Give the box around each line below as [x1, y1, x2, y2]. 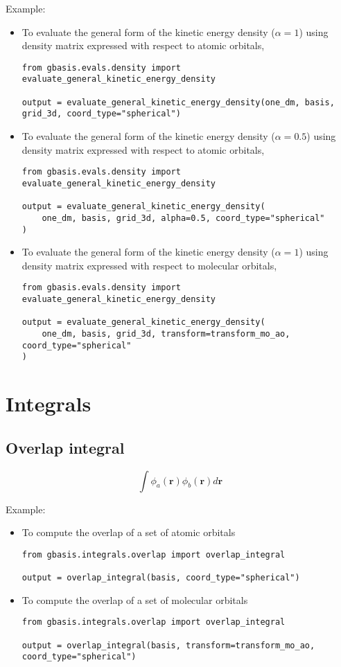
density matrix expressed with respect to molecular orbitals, [21, 258, 277, 272]
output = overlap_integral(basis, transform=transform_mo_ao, [21, 640, 315, 650]
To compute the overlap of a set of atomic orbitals [21, 525, 236, 540]
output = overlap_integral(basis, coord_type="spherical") [21, 573, 300, 583]
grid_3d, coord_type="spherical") [21, 109, 181, 119]
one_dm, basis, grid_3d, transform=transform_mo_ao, [42, 329, 290, 339]
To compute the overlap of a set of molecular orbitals [21, 592, 248, 607]
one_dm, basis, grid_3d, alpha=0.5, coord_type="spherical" [42, 213, 325, 223]
